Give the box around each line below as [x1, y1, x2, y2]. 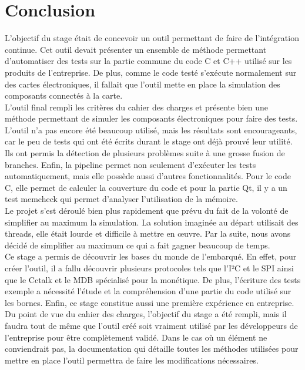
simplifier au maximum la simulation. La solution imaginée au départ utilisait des [5, 216, 299, 228]
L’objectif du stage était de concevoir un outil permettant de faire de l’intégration [5, 32, 299, 44]
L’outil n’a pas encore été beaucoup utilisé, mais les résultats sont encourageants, [5, 123, 297, 136]
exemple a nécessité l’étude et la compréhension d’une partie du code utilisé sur [5, 285, 291, 297]
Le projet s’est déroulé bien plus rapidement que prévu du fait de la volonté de [5, 204, 289, 217]
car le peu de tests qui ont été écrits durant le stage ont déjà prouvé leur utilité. [5, 135, 293, 147]
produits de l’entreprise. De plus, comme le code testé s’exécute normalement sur [5, 66, 297, 78]
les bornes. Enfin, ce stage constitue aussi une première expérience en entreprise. [5, 296, 294, 308]
